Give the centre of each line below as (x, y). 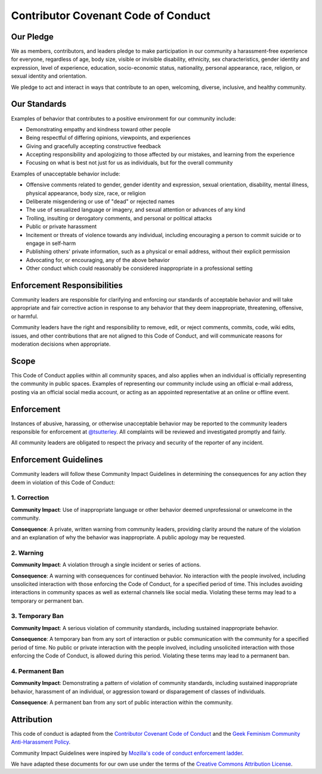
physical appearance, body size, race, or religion (86, 193)
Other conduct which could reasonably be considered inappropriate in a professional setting (139, 268)
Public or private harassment (61, 226)
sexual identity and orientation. (49, 76)
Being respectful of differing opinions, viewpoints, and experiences (108, 138)
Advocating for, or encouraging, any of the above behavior (98, 260)
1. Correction (30, 497)
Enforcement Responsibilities (67, 285)
